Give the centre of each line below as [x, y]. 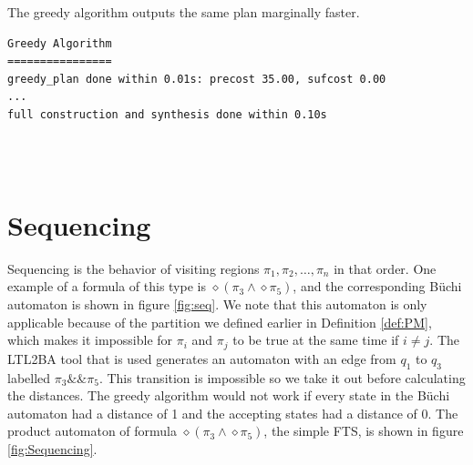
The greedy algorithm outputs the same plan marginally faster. [184, 12]
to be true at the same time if [316, 340]
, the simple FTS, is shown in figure [364, 431]
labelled [29, 377]
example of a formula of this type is [107, 286]
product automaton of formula [93, 431]
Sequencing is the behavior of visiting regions [134, 268]
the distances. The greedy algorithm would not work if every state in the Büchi [229, 395]
